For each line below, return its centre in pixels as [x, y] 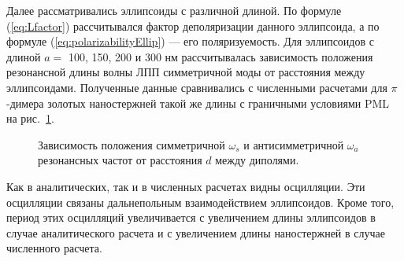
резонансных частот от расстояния [120, 160]
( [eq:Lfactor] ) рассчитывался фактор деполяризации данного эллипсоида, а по [193, 26]
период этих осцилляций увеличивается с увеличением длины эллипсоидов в [191, 217]
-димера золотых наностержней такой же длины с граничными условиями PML [198, 103]
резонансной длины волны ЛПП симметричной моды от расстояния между [186, 72]
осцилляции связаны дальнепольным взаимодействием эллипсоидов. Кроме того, [200, 202]
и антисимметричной [294, 144]
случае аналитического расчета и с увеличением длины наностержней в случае [196, 232]
